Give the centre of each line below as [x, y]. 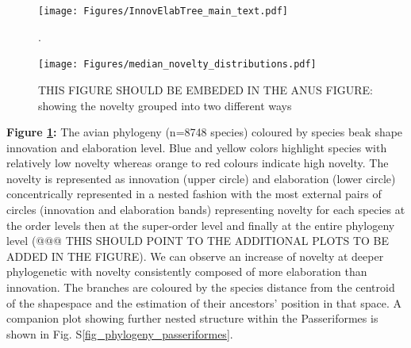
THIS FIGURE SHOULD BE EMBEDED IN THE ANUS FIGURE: [205, 89]
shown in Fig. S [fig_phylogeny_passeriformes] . [120, 333]
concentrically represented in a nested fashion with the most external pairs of [194, 194]
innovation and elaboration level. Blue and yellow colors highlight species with [197, 147]
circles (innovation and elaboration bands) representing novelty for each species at [206, 210]
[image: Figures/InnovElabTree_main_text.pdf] [163, 11]
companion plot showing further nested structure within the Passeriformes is [192, 318]
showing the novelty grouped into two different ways [165, 105]
